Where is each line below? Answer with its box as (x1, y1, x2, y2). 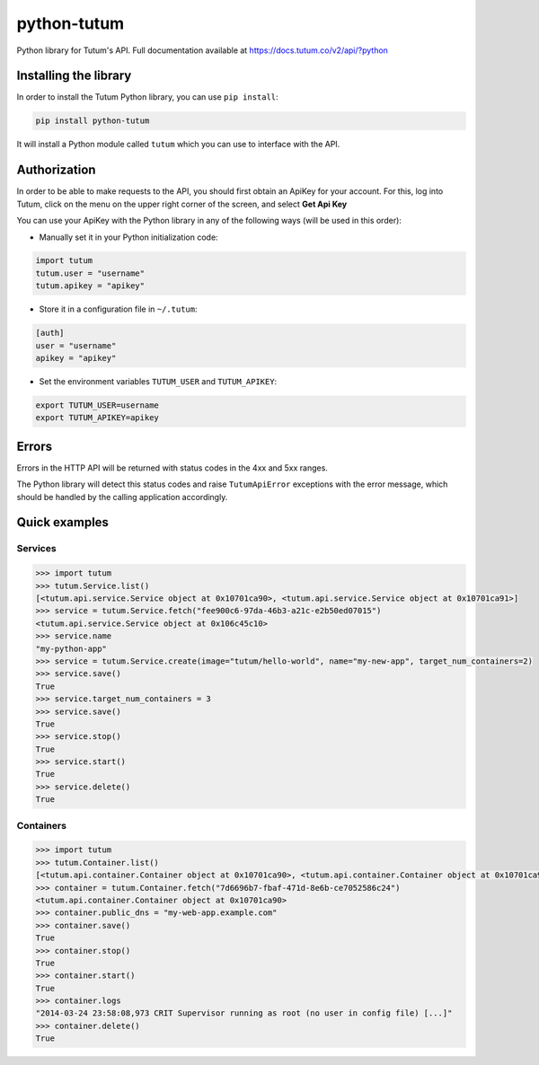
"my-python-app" (35, 643, 108, 654)
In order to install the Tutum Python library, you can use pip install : (16, 92, 278, 102)
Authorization (16, 163, 96, 178)
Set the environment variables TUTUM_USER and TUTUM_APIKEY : (39, 376, 278, 386)
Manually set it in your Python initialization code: (39, 232, 219, 242)
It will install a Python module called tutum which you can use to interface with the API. (16, 139, 340, 150)
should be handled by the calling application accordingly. (16, 491, 228, 502)
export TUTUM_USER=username (35, 400, 159, 410)
